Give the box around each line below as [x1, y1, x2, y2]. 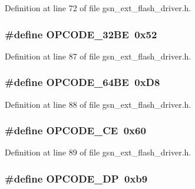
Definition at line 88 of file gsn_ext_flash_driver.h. [5, 98, 191, 110]
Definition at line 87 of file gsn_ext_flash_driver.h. [5, 49, 191, 62]
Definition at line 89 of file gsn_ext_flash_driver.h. [5, 146, 191, 158]
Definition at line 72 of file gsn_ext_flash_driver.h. [5, 2, 191, 14]
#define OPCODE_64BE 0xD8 [5, 75, 160, 89]
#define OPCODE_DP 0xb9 [5, 171, 148, 185]
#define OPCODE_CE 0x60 [5, 123, 146, 138]
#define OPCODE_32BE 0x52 [5, 26, 157, 41]
